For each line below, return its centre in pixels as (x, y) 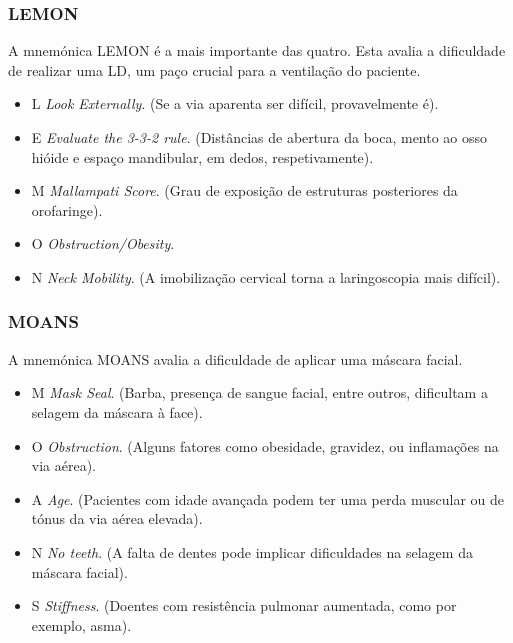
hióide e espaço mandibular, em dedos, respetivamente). (202, 156)
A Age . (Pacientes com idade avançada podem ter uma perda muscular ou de (267, 498)
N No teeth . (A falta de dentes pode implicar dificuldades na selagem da (252, 551)
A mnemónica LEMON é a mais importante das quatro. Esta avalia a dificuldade (257, 50)
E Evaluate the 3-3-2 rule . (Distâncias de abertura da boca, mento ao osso (259, 137)
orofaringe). (67, 209)
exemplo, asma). (81, 624)
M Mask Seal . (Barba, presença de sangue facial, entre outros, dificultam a (259, 392)
